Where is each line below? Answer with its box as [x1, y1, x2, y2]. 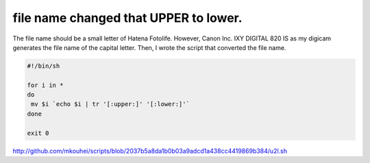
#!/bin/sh [27, 62, 60, 70]
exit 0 [27, 129, 49, 137]
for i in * [27, 81, 64, 89]
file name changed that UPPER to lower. [12, 10, 243, 25]
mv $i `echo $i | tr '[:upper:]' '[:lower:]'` [31, 100, 190, 108]
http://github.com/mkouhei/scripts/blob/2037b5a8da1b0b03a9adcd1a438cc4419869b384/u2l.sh [12, 147, 288, 155]
